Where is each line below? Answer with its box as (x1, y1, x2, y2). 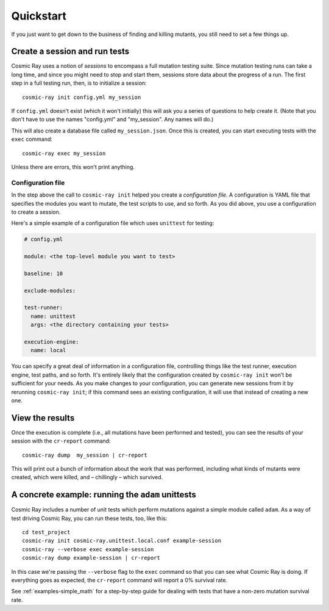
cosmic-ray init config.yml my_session (22, 93, 141, 101)
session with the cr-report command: (11, 437, 111, 445)
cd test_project (22, 529, 71, 536)
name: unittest (30, 313, 76, 320)
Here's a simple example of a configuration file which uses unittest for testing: (11, 220, 214, 227)
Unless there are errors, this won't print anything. (11, 163, 135, 170)
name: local (30, 347, 66, 354)
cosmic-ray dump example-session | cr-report (22, 554, 161, 562)
